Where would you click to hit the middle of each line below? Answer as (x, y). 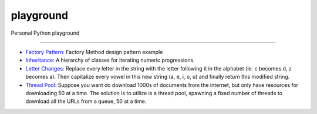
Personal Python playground (45, 33)
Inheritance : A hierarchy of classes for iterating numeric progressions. (110, 60)
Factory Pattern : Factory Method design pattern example (94, 52)
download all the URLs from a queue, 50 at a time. (86, 101)
